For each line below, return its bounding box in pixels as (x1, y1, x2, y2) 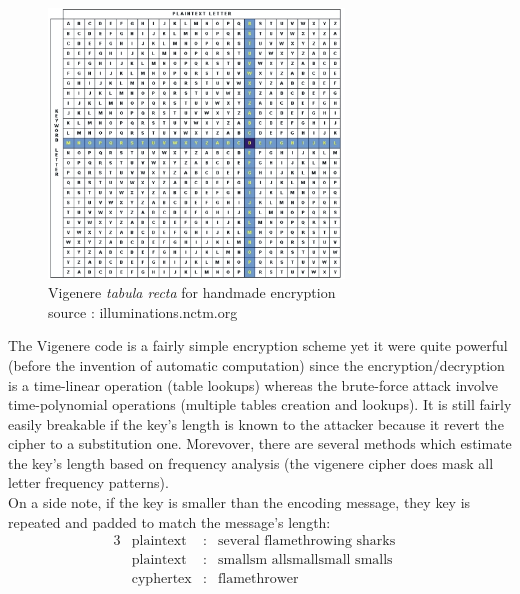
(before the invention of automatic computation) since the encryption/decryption (8, 354, 505, 375)
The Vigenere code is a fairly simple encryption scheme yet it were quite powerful (8, 335, 508, 356)
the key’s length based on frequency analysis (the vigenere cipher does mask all (8, 452, 494, 473)
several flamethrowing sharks (217, 534, 396, 549)
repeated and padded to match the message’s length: (8, 511, 331, 532)
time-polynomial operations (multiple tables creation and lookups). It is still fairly (8, 394, 512, 415)
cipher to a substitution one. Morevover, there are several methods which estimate (8, 433, 512, 454)
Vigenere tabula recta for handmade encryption (48, 282, 336, 303)
